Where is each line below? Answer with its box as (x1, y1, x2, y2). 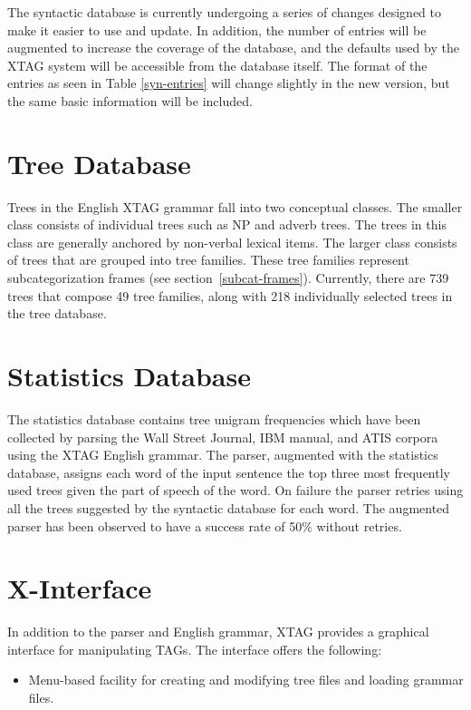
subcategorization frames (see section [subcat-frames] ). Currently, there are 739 (7, 268, 449, 287)
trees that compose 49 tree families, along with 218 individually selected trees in (7, 286, 453, 305)
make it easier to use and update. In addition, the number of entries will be (7, 20, 427, 39)
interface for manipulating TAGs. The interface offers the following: (7, 639, 382, 658)
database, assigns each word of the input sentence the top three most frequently (7, 462, 450, 481)
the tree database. (7, 304, 107, 323)
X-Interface (7, 569, 152, 607)
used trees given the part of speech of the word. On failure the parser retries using (7, 481, 464, 500)
